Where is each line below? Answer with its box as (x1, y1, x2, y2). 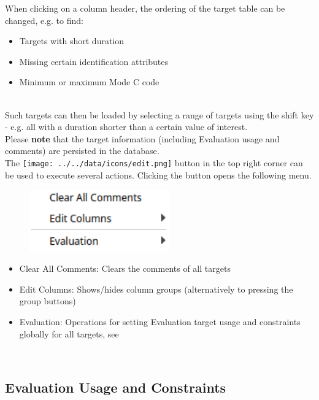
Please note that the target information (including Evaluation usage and (5, 132, 280, 145)
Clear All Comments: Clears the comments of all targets (19, 262, 231, 275)
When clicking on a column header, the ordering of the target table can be (5, 2, 285, 14)
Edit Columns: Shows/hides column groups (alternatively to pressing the (19, 282, 293, 295)
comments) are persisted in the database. (5, 144, 159, 157)
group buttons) (19, 294, 76, 307)
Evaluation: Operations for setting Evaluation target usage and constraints (19, 315, 301, 328)
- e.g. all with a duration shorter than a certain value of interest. (5, 120, 248, 133)
